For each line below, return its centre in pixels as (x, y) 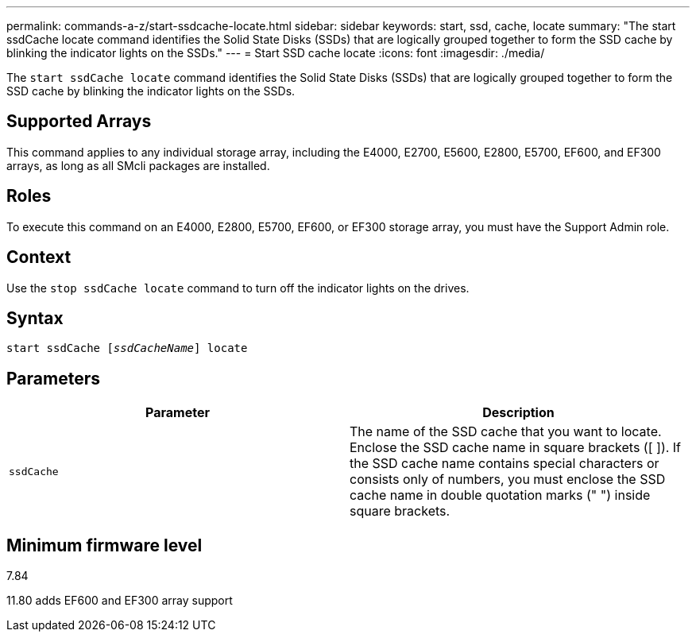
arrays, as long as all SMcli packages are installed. (138, 165)
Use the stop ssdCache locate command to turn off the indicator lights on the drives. (238, 288)
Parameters (53, 378)
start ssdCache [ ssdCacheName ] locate (127, 348)
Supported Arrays (79, 122)
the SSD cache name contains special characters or (505, 464)
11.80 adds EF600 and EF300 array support (120, 601)
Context (39, 257)
